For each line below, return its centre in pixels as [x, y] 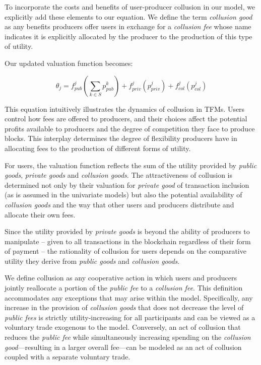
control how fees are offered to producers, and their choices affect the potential [126, 119]
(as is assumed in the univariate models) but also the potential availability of [123, 195]
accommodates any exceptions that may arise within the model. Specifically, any [129, 297]
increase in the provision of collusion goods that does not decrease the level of [124, 307]
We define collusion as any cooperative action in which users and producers [121, 278]
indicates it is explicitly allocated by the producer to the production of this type [128, 36]
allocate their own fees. [40, 214]
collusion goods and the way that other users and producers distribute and [119, 204]
